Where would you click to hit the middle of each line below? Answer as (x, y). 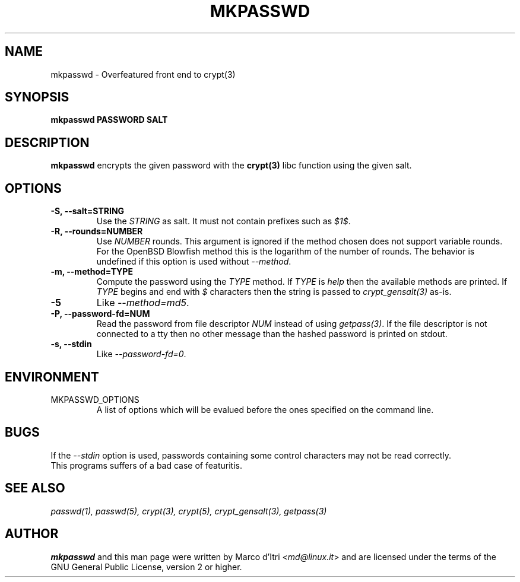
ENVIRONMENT (52, 377)
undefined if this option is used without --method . (194, 262)
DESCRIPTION (47, 142)
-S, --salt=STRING (88, 211)
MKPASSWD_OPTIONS (95, 399)
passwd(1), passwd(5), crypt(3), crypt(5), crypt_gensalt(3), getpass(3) (189, 511)
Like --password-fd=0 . (141, 354)
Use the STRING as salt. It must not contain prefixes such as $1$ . (223, 221)
